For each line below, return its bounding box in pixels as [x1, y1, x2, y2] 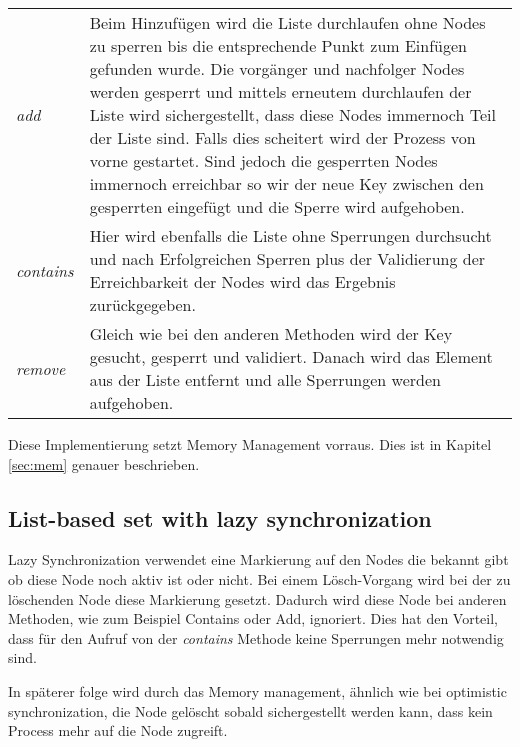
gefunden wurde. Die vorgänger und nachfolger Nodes [89, 57, 465, 80]
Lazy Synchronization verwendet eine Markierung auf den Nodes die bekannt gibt [8, 549, 509, 570]
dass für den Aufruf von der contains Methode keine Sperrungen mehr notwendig [8, 627, 504, 648]
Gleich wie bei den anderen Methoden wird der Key [89, 322, 453, 345]
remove [16, 356, 66, 380]
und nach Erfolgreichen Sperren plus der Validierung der [89, 247, 486, 270]
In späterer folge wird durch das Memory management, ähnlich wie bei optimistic [8, 680, 507, 701]
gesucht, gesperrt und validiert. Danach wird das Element [89, 345, 493, 368]
